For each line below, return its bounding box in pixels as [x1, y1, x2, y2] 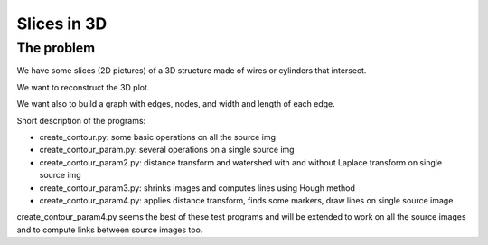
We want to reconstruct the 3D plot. [16, 81, 150, 92]
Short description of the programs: [16, 115, 146, 126]
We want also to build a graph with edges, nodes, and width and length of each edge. [16, 99, 336, 109]
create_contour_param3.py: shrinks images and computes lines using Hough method [39, 182, 356, 193]
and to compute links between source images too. [16, 224, 203, 235]
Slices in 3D [16, 14, 108, 33]
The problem [16, 40, 95, 56]
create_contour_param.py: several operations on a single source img [39, 145, 295, 155]
